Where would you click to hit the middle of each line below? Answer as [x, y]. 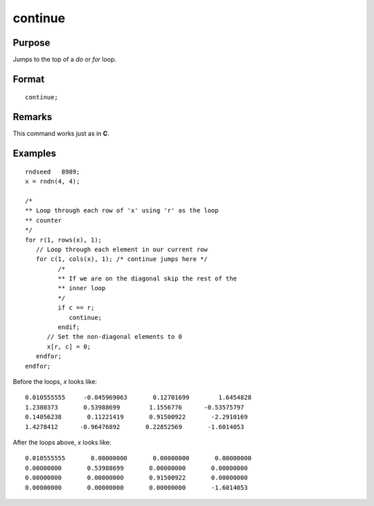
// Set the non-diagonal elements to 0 [115, 337]
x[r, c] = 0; [69, 346]
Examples [35, 154]
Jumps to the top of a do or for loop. [65, 60]
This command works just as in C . [61, 134]
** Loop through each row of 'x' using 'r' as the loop [122, 211]
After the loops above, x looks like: [62, 442]
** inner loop [82, 288]
